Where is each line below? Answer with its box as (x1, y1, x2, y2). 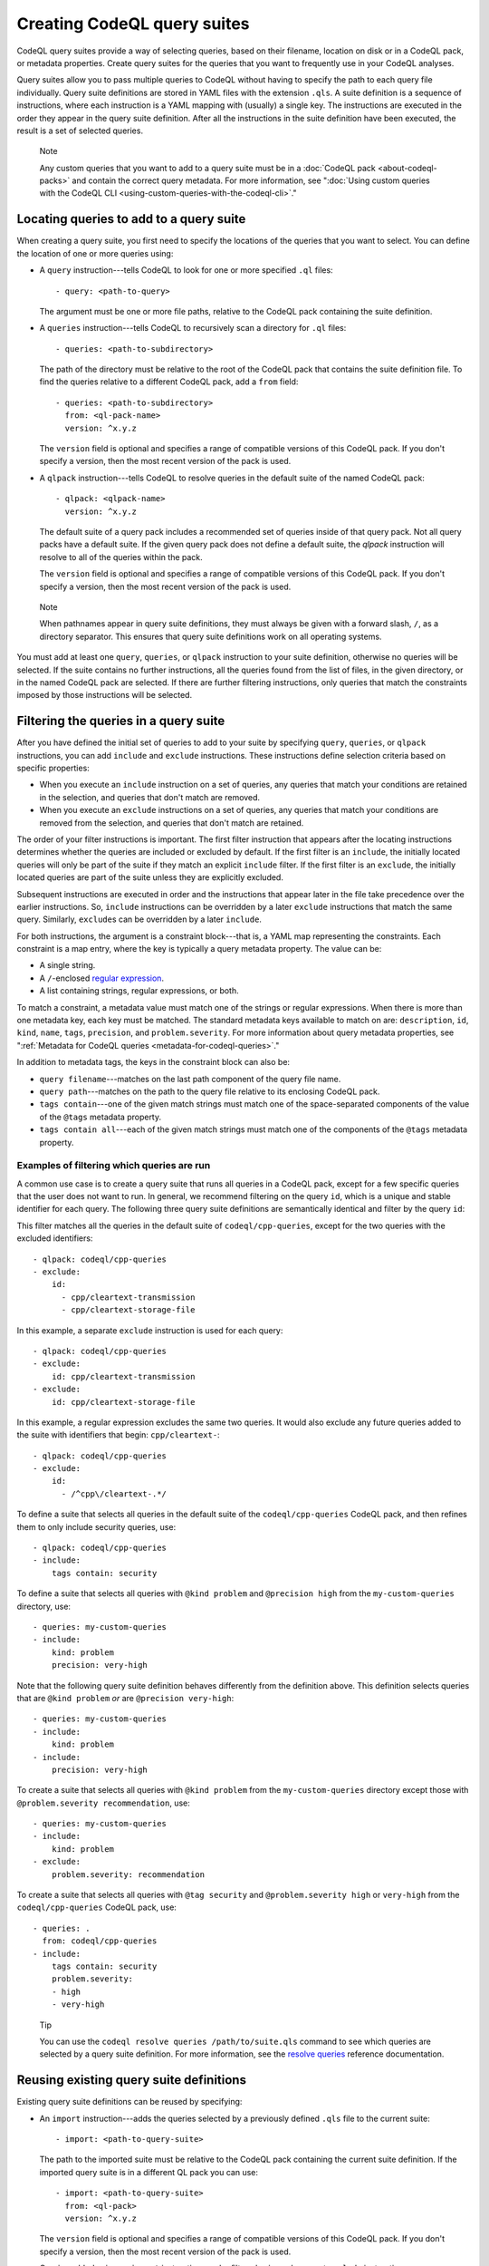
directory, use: (16, 1601, 72, 1612)
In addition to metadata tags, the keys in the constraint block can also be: (16, 1057, 290, 1068)
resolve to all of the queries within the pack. (39, 551, 203, 562)
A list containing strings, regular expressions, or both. (39, 985, 239, 996)
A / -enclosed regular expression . (39, 973, 165, 983)
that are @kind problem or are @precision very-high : (16, 1692, 235, 1703)
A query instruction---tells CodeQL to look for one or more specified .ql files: (39, 265, 334, 276)
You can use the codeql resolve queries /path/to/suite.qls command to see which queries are (39, 2036, 432, 2047)
